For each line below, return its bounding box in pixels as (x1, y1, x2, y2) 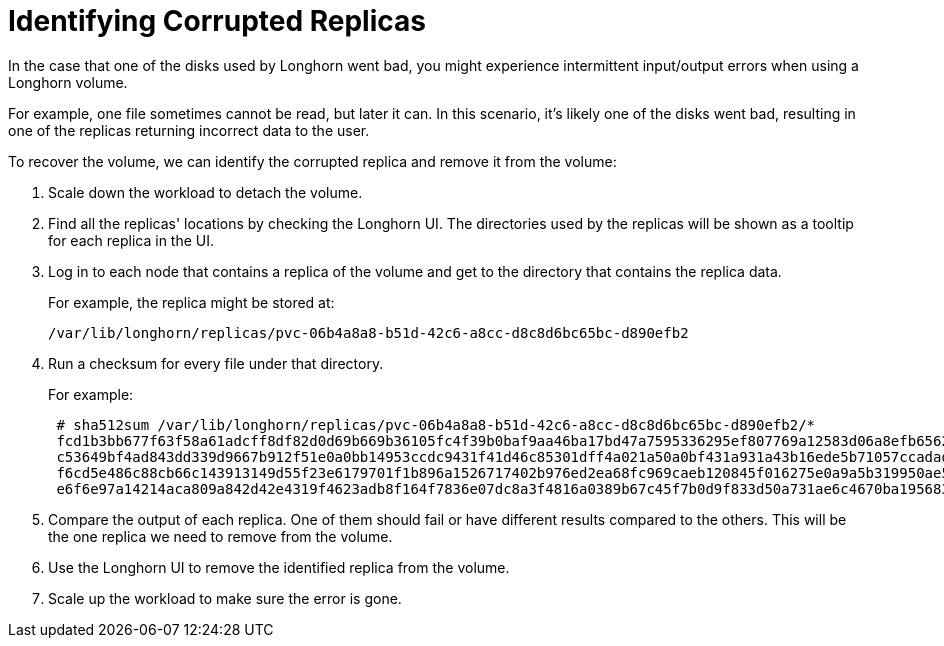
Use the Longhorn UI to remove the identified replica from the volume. (48, 558, 510, 576)
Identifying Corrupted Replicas (8, 4, 426, 38)
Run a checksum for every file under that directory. (48, 354, 384, 372)
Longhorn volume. (8, 73, 128, 91)
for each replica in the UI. (48, 231, 215, 249)
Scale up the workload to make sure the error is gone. (48, 589, 402, 607)
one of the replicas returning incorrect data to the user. (8, 121, 370, 139)
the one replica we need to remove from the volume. (48, 527, 393, 545)
